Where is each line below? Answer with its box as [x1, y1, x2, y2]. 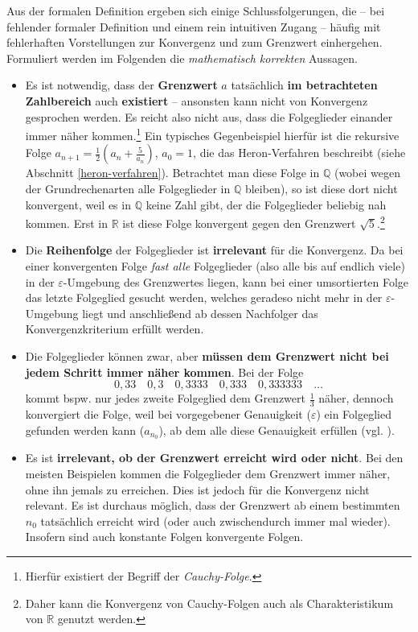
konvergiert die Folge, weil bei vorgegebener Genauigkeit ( [25, 406, 311, 423]
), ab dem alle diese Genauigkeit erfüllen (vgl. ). [158, 421, 395, 438]
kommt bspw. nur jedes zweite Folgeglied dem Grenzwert [25, 390, 305, 407]
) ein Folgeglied [316, 406, 391, 423]
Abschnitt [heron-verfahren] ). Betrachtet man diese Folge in [25, 164, 320, 181]
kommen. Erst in [25, 214, 108, 231]
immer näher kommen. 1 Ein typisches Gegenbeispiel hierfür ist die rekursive [25, 125, 400, 143]
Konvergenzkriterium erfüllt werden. [25, 320, 204, 337]
